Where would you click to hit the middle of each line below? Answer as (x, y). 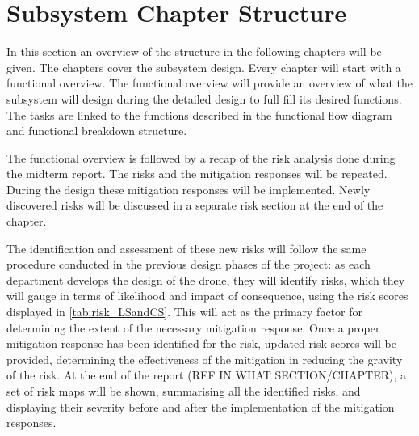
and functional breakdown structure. (97, 131)
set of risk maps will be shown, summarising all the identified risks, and (184, 391)
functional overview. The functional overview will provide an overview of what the (210, 83)
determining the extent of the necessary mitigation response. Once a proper (193, 327)
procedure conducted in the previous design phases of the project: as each (189, 264)
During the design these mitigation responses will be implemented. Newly (189, 189)
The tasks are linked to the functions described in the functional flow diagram (199, 114)
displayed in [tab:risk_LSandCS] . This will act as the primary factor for (184, 312)
